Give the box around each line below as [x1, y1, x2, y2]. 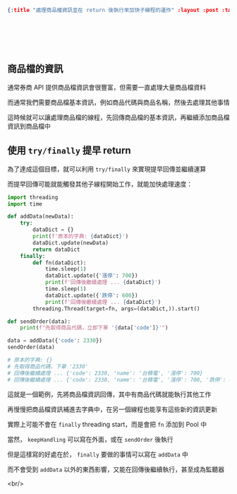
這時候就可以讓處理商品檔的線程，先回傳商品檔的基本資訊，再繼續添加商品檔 [7, 113, 230, 122]
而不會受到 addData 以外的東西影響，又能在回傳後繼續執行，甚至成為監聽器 [7, 465, 224, 474]
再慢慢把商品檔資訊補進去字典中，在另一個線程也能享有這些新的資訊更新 [7, 405, 217, 413]
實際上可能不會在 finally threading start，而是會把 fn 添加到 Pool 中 [7, 420, 207, 428]
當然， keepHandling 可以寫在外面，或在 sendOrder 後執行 [7, 435, 174, 443]
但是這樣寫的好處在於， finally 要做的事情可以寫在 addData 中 [7, 449, 188, 459]
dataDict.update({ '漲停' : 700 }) [44, 272, 138, 279]
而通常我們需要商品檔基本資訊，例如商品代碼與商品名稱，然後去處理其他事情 [7, 98, 230, 106]
